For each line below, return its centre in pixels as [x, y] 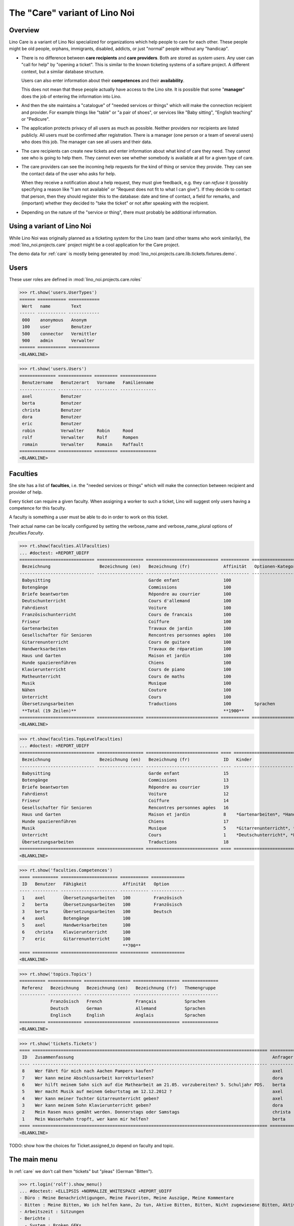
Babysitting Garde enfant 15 [125, 773]
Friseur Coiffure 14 [125, 801]
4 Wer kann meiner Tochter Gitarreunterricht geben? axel [153, 1098]
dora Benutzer [52, 417]
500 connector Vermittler [60, 334]
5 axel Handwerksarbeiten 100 [76, 925]
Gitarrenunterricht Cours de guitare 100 [127, 642]
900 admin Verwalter [59, 340]
